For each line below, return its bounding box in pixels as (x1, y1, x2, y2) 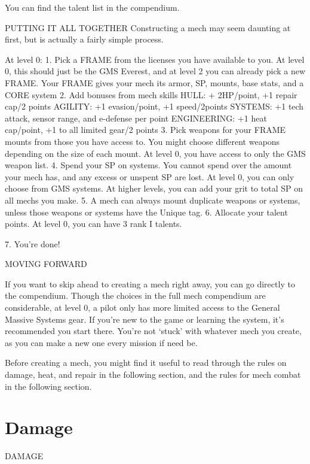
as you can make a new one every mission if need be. (5, 336, 198, 348)
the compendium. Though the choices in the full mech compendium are (5, 289, 266, 302)
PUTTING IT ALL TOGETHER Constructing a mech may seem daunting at (5, 21, 291, 34)
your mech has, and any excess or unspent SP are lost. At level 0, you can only (5, 170, 294, 183)
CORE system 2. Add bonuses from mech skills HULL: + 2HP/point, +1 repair (5, 88, 297, 101)
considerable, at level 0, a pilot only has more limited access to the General (5, 301, 280, 314)
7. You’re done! (5, 237, 60, 250)
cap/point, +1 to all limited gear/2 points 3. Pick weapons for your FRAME (5, 123, 286, 136)
